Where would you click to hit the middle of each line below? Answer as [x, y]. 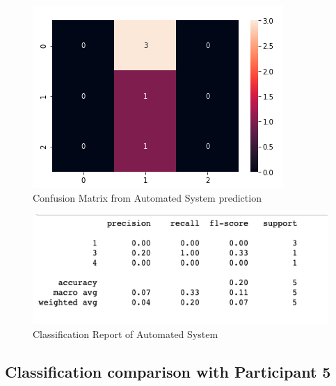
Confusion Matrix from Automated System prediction [147, 197]
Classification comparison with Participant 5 [168, 371]
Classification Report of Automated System [126, 333]
